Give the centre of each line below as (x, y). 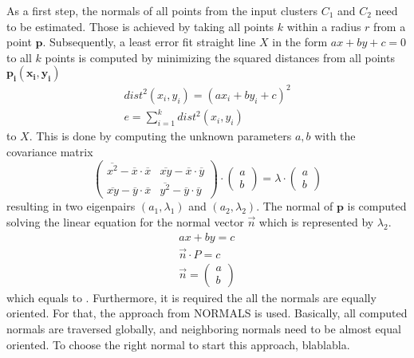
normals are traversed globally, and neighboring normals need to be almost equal (204, 329)
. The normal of (295, 206)
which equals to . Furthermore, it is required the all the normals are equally (191, 297)
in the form (300, 42)
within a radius (324, 26)
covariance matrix (50, 152)
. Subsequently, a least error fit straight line (149, 42)
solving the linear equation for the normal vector (125, 221)
